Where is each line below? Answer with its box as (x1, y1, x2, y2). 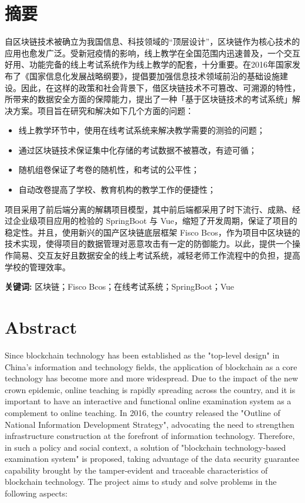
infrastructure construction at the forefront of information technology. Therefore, (5, 430, 295, 442)
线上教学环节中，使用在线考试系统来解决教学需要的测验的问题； (18, 124, 265, 136)
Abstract (5, 315, 77, 338)
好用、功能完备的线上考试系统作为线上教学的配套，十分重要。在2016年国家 (5, 58, 292, 71)
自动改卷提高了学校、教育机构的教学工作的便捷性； (18, 183, 216, 196)
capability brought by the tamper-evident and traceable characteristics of (5, 464, 268, 476)
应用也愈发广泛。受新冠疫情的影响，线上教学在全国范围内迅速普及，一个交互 (5, 46, 300, 59)
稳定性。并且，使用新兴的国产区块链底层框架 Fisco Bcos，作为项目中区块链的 (5, 226, 300, 238)
